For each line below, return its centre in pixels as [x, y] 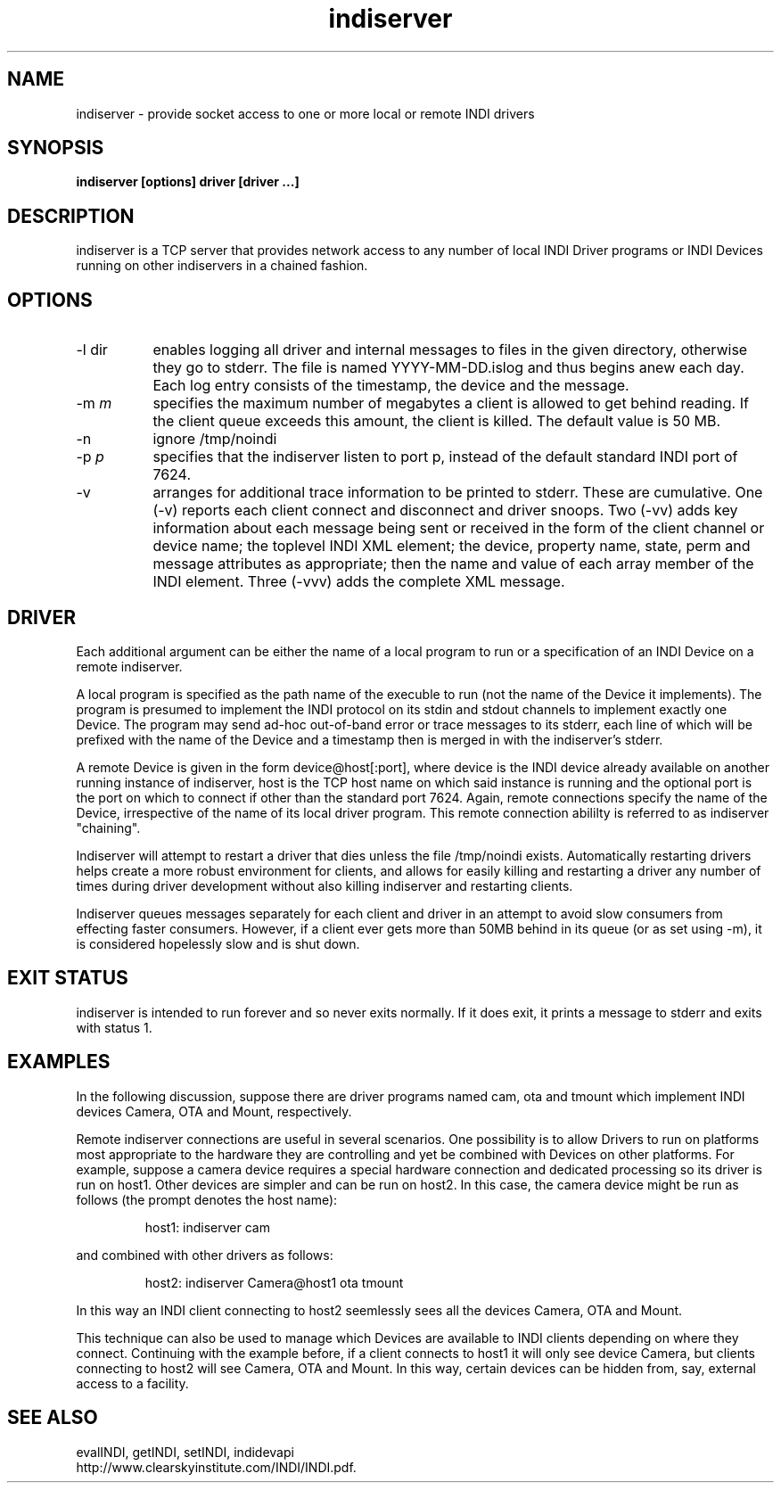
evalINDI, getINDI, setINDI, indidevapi [185, 1452]
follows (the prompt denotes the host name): [207, 1199]
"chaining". [108, 827]
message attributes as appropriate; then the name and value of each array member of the [453, 564]
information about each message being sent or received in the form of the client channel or [459, 528]
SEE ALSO [53, 1418]
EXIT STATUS [68, 978]
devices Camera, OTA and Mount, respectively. [214, 1111]
